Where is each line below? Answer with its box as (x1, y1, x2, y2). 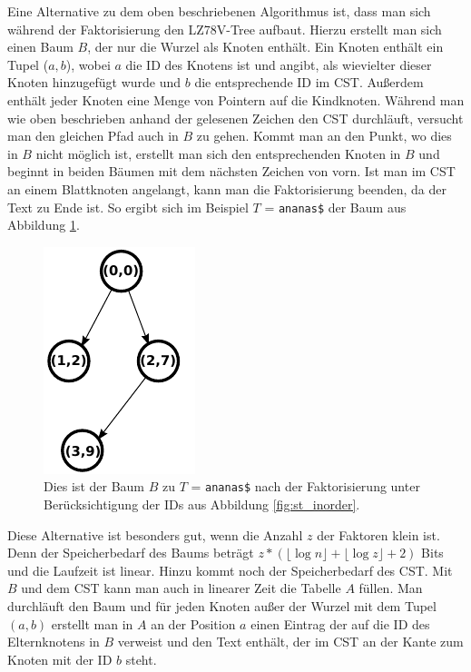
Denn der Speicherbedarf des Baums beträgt (7, 543, 254, 562)
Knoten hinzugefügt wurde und (7, 73, 182, 92)
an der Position (151, 614, 236, 633)
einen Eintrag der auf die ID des (250, 614, 430, 633)
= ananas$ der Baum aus (264, 197, 407, 216)
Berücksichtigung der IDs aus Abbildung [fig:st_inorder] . (44, 495, 360, 514)
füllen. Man (358, 578, 423, 598)
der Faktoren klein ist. (317, 525, 440, 544)
